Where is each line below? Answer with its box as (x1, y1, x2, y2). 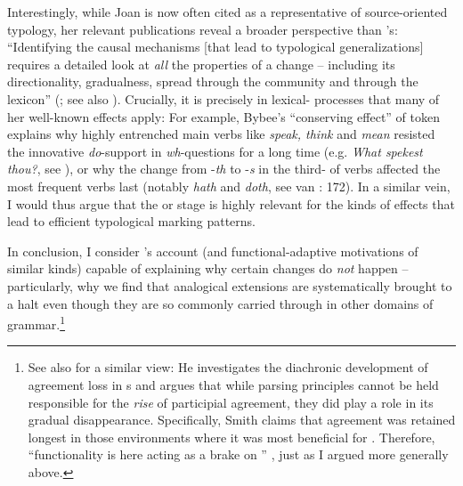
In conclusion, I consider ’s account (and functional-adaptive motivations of (7, 241, 418, 260)
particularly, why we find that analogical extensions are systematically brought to (7, 276, 452, 295)
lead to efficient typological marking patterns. (7, 212, 256, 231)
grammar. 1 (7, 312, 66, 333)
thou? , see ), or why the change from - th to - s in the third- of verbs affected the (7, 159, 441, 178)
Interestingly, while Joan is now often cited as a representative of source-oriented (7, 3, 448, 20)
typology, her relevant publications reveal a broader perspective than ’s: (7, 20, 398, 38)
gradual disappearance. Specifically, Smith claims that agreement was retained (28, 410, 456, 429)
